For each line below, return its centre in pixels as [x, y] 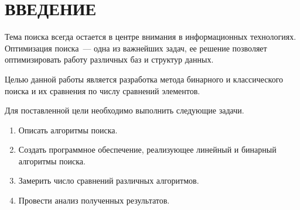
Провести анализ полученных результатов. [94, 200]
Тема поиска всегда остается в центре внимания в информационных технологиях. [151, 37]
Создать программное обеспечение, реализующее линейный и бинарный [147, 149]
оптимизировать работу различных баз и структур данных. [109, 59]
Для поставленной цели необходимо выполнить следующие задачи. [125, 110]
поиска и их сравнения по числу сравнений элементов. [103, 90]
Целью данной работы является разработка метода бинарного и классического [144, 79]
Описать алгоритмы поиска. [68, 130]
